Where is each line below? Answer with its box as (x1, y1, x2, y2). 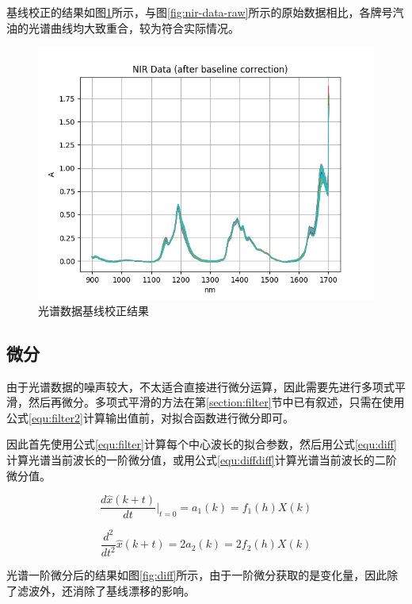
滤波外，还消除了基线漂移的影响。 (17, 582, 195, 598)
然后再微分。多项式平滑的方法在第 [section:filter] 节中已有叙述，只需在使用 (28, 394, 405, 410)
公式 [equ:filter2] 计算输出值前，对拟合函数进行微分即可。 (6, 409, 294, 425)
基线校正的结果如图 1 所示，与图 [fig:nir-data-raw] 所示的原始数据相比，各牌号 (6, 4, 393, 20)
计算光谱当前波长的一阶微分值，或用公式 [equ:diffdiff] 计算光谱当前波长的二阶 (6, 451, 397, 467)
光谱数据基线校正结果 (38, 302, 149, 318)
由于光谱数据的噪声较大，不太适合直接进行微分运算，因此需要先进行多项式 (6, 378, 395, 394)
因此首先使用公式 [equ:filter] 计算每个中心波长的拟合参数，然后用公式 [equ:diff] (6, 436, 397, 452)
